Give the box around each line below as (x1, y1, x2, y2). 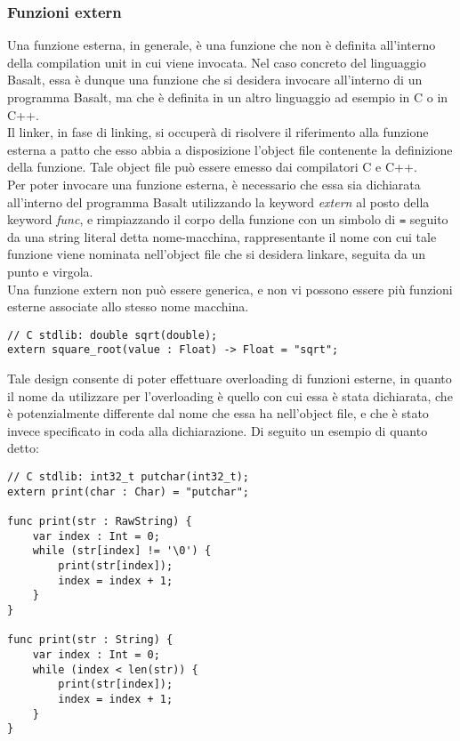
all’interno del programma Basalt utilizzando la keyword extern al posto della (7, 192, 430, 211)
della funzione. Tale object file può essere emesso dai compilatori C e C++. (7, 157, 417, 176)
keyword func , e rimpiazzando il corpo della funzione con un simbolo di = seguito (7, 210, 448, 229)
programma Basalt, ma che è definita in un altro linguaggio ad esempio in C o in (7, 88, 448, 106)
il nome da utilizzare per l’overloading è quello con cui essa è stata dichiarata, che (7, 386, 453, 405)
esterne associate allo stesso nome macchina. (7, 297, 249, 316)
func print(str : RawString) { (7, 515, 192, 528)
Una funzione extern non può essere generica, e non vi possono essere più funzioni (7, 279, 453, 298)
